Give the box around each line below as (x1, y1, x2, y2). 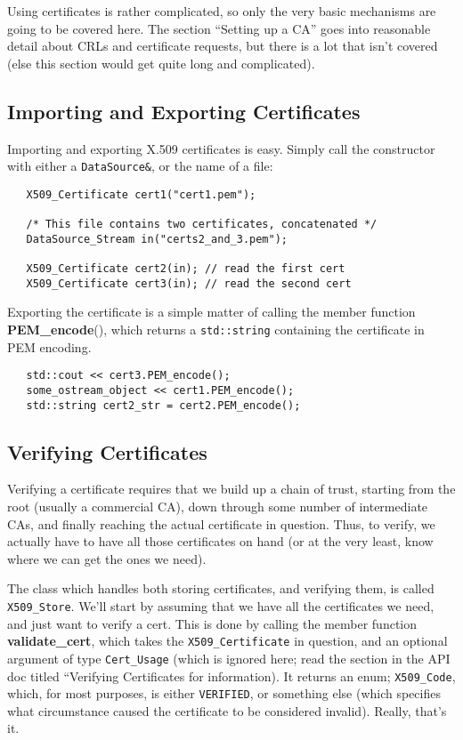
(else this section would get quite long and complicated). (7, 53, 315, 72)
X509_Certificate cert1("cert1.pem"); (26, 188, 256, 201)
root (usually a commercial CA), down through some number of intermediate (7, 497, 428, 516)
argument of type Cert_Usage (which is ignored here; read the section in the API (7, 648, 451, 667)
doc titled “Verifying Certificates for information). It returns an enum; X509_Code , (7, 666, 456, 685)
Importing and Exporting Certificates (7, 97, 361, 125)
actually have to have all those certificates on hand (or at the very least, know (7, 532, 434, 551)
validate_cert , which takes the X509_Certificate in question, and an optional (7, 631, 448, 650)
